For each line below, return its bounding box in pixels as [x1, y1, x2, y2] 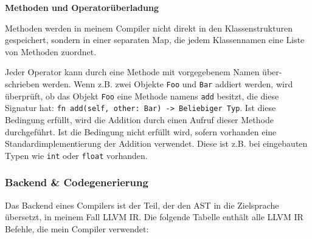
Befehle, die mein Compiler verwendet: [5, 222, 149, 235]
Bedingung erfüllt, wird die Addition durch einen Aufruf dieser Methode [5, 113, 274, 126]
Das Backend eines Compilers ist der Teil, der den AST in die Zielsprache [5, 198, 279, 211]
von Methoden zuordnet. [5, 45, 97, 58]
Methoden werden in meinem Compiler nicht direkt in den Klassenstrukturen [5, 21, 293, 34]
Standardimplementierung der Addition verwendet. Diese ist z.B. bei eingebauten [5, 137, 308, 150]
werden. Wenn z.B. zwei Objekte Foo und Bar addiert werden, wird [42, 77, 293, 90]
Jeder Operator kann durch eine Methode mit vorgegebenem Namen [5, 66, 260, 78]
